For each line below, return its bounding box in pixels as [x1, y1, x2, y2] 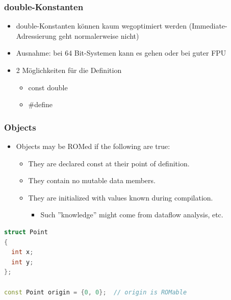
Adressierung [16, 30, 57, 41]
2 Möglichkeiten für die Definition [16, 65, 122, 75]
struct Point [4, 228, 48, 236]
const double [28, 82, 68, 92]
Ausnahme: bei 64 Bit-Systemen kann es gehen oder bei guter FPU [16, 47, 226, 58]
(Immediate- [189, 20, 227, 31]
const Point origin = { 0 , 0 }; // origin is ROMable [4, 288, 187, 296]
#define [28, 99, 53, 110]
